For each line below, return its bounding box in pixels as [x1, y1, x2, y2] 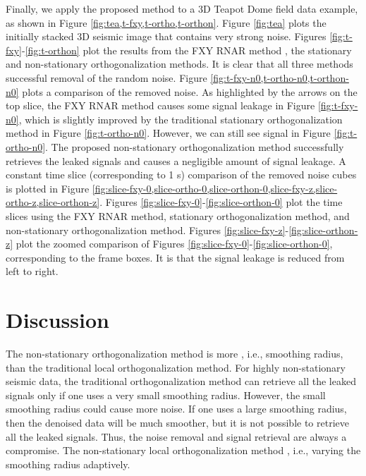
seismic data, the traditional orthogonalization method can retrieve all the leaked [6, 374, 356, 389]
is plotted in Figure [6, 181, 90, 195]
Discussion [6, 305, 109, 334]
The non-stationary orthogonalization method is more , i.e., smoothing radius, [6, 346, 343, 360]
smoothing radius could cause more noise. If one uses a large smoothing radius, [6, 401, 347, 416]
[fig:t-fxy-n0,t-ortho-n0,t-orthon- [210, 70, 349, 85]
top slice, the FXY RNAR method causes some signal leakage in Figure [6, 98, 315, 113]
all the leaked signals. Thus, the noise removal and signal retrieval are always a [6, 429, 347, 444]
